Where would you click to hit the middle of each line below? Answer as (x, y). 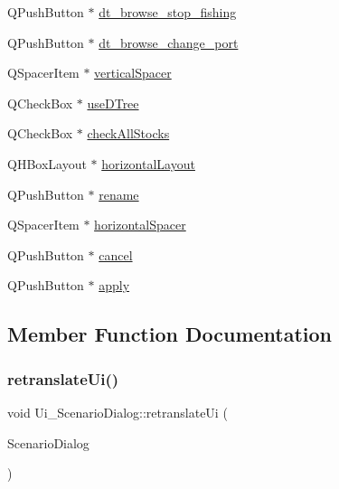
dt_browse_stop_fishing (168, 12)
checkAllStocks (128, 133)
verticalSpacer (133, 73)
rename (119, 194)
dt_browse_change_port (169, 42)
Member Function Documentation (170, 334)
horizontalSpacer (140, 225)
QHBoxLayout (47, 163)
